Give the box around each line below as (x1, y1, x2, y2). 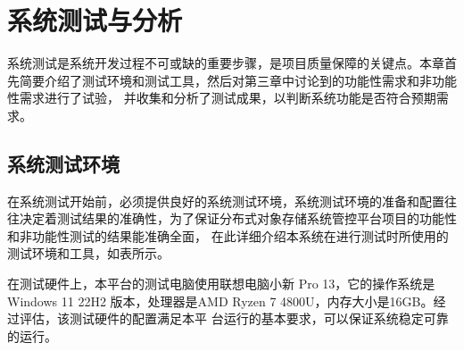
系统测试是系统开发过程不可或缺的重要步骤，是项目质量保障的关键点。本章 (7, 54, 444, 72)
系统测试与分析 (7, 2, 183, 38)
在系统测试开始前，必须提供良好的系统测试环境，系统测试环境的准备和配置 (7, 191, 444, 210)
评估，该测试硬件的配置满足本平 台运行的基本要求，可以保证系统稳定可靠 (19, 309, 449, 328)
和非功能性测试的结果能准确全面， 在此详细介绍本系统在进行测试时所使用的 (7, 226, 449, 245)
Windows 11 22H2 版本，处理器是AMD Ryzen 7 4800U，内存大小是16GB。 (7, 291, 434, 310)
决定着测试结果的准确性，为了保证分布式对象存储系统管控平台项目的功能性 (19, 209, 457, 228)
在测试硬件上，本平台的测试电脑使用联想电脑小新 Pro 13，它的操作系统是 (7, 274, 435, 293)
